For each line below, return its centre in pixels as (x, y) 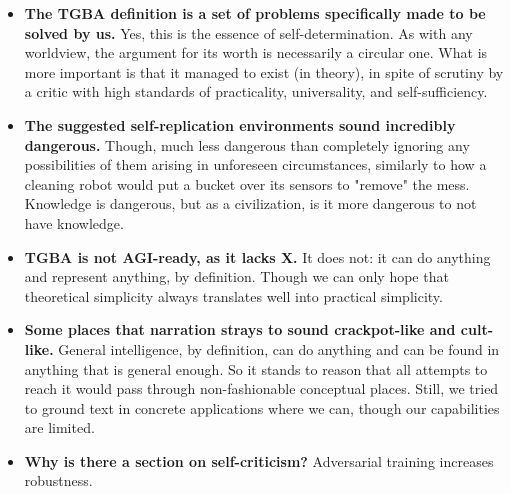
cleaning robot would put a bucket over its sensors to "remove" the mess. (247, 183)
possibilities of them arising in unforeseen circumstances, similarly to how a (255, 164)
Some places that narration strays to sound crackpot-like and (240, 329)
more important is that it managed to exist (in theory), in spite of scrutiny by (264, 71)
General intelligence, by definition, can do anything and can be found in (279, 348)
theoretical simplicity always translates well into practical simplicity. (233, 295)
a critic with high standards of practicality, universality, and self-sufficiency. (256, 91)
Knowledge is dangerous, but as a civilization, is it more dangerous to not (250, 203)
